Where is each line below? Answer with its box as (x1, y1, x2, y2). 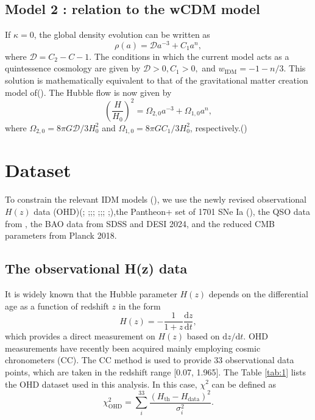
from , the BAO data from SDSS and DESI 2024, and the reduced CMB (5, 217, 275, 230)
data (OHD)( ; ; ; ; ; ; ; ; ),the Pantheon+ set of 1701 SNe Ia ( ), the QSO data (34, 205, 310, 217)
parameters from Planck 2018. (5, 229, 117, 242)
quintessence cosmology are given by (5, 62, 141, 74)
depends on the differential (208, 287, 308, 300)
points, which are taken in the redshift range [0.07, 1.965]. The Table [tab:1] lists (5, 365, 306, 378)
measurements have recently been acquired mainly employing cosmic (5, 341, 261, 354)
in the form (118, 299, 161, 312)
